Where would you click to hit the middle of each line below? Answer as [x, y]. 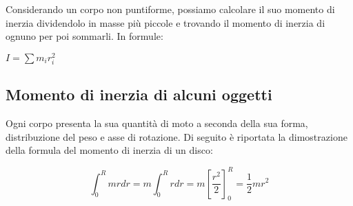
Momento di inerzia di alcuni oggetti [139, 94]
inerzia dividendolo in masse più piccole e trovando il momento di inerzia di [165, 22]
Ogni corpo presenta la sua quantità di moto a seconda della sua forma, [157, 123]
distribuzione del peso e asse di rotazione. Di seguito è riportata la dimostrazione [176, 136]
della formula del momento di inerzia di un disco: [109, 150]
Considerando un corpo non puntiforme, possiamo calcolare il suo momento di [170, 9]
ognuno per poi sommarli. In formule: [84, 36]
